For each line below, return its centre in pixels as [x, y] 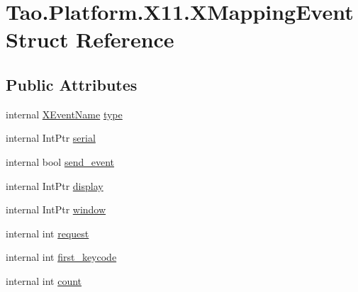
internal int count [44, 280]
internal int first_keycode [61, 257]
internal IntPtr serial [51, 138]
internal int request [47, 233]
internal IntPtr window [56, 209]
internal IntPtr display [55, 185]
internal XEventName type [64, 114]
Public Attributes [72, 84]
